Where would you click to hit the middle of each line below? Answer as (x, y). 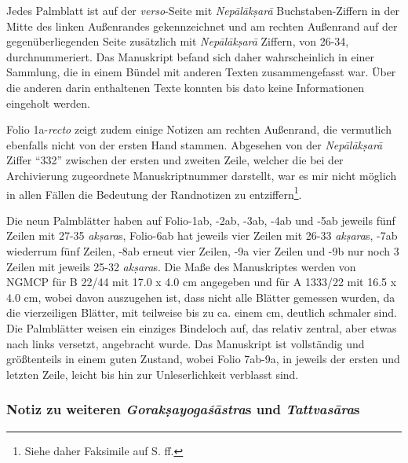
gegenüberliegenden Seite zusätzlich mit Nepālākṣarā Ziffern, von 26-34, (178, 41)
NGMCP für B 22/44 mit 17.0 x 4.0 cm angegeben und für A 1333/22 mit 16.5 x (202, 282)
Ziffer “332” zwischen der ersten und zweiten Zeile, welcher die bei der (175, 160)
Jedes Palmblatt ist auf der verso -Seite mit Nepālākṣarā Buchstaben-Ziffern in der (203, 10)
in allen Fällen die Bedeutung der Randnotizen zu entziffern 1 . (154, 193)
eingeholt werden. (48, 103)
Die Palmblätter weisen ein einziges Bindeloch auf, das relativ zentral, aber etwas (202, 327)
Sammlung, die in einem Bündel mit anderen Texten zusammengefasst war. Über (201, 72)
